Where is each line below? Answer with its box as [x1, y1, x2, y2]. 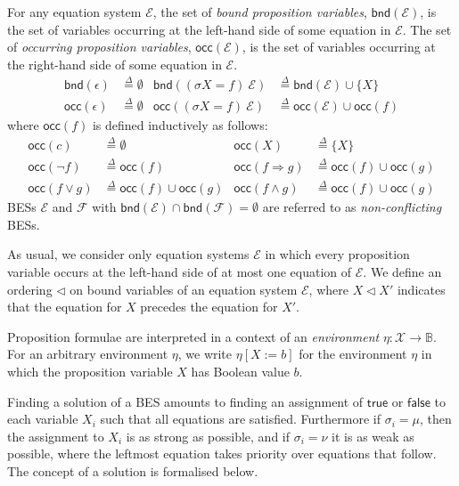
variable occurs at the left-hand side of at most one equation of [7, 263, 352, 280]
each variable [7, 409, 78, 428]
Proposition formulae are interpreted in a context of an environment [7, 327, 380, 345]
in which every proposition [265, 245, 410, 263]
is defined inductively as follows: [92, 115, 268, 134]
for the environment [299, 344, 407, 363]
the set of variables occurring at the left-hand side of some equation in [7, 20, 391, 38]
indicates [397, 279, 446, 298]
